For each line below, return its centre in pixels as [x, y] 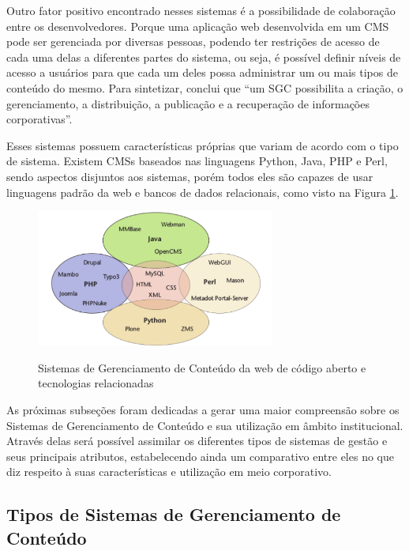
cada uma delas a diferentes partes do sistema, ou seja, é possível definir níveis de [204, 57]
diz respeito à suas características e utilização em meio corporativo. [169, 472]
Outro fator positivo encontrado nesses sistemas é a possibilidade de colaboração [201, 10]
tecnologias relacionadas [96, 383]
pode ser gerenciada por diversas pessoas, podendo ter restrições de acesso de [193, 42]
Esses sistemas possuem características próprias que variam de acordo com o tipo [203, 145]
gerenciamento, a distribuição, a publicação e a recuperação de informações [188, 103]
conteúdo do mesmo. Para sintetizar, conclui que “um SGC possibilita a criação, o [205, 87]
